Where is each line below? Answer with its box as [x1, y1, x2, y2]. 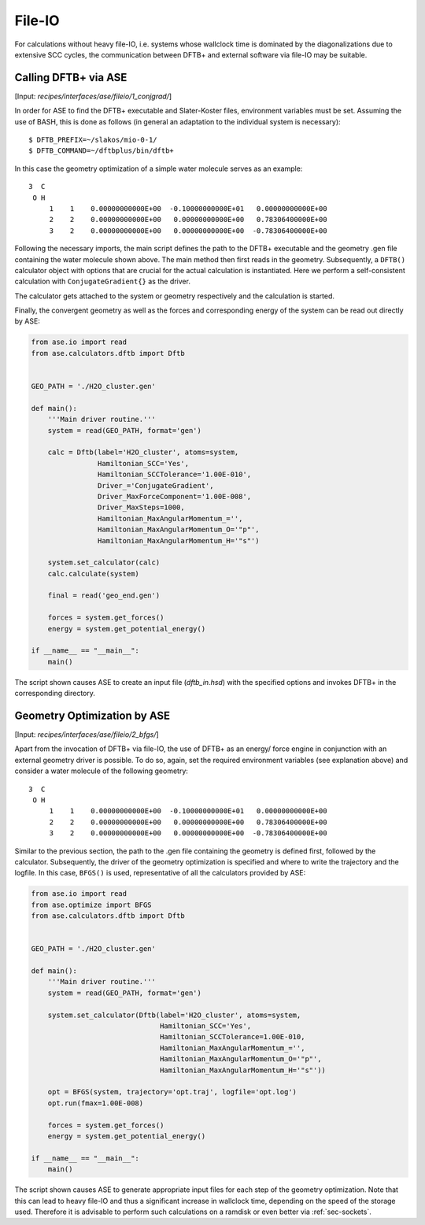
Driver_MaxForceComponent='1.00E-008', [97, 492, 252, 501]
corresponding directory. [14, 689, 96, 698]
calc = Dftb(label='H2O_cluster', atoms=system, [47, 448, 239, 457]
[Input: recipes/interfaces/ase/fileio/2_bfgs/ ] [14, 730, 159, 739]
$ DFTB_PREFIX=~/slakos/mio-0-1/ [28, 135, 157, 145]
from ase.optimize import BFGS [31, 900, 153, 909]
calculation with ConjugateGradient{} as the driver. [14, 276, 190, 287]
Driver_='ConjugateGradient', [97, 481, 214, 490]
